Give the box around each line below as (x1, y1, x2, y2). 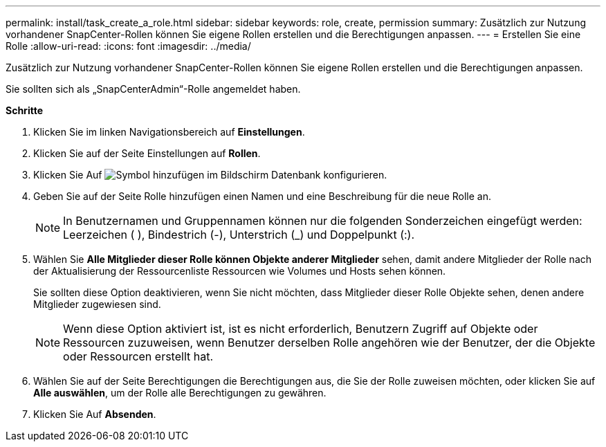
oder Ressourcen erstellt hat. (63, 349, 214, 363)
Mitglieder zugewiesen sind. (33, 298, 161, 310)
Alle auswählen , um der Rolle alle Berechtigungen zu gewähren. (33, 387, 327, 399)
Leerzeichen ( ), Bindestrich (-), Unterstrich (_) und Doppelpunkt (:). (63, 228, 415, 241)
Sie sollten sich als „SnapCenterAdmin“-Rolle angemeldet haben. (6, 83, 301, 95)
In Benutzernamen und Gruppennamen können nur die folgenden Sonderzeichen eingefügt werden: (63, 214, 582, 228)
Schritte (6, 104, 43, 116)
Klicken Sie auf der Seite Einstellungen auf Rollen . (33, 147, 261, 159)
